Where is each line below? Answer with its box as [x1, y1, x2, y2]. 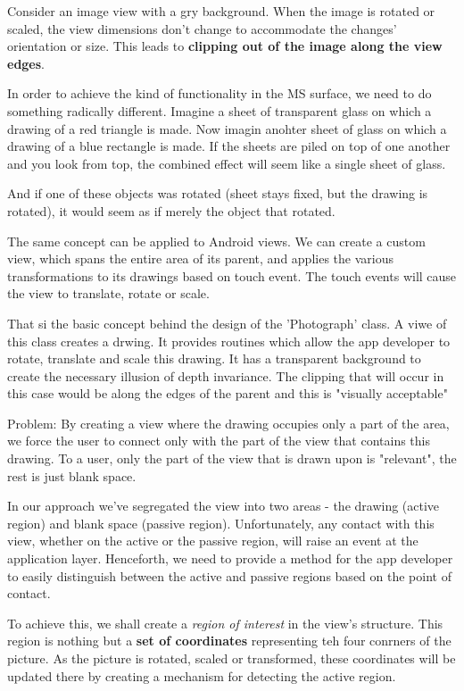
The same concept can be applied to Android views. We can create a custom [7, 231, 426, 250]
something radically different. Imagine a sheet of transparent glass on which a [7, 101, 432, 120]
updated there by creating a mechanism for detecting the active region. [7, 666, 396, 685]
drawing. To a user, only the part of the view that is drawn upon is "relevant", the [7, 449, 457, 468]
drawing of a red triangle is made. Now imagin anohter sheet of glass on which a [7, 119, 447, 137]
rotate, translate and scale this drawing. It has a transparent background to [7, 349, 421, 368]
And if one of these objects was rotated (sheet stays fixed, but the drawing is [7, 184, 428, 203]
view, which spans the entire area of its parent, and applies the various [7, 249, 394, 268]
